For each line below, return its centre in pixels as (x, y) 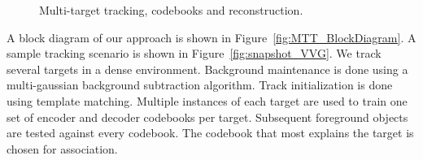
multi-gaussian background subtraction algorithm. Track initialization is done (200, 85)
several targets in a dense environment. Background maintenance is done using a (207, 69)
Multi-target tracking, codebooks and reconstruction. (171, 10)
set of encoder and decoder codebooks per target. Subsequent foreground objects (207, 117)
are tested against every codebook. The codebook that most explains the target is (210, 133)
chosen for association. (62, 148)
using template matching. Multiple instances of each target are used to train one (207, 100)
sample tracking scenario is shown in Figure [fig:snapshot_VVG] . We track (194, 53)
